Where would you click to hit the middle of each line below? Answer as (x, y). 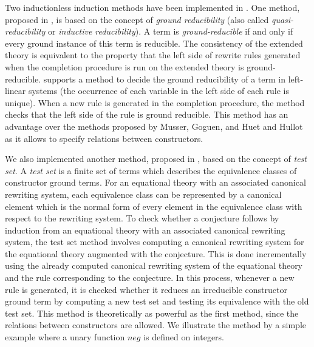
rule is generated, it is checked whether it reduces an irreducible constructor (146, 289)
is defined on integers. (184, 337)
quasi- (282, 19)
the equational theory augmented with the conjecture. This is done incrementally (156, 253)
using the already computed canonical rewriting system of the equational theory (154, 265)
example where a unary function (65, 337)
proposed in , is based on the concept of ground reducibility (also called (137, 19)
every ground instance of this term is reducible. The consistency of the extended (154, 43)
